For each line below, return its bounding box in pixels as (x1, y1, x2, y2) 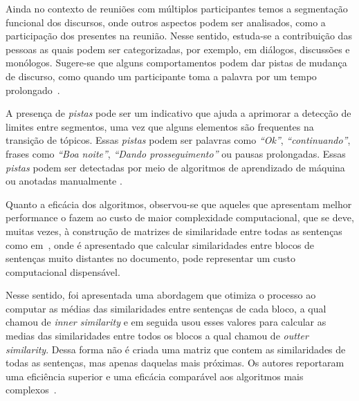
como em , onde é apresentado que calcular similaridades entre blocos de (6, 237, 315, 252)
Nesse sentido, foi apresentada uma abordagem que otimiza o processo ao (6, 288, 316, 302)
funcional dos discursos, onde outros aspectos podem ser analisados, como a (6, 15, 326, 29)
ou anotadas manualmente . (6, 174, 122, 188)
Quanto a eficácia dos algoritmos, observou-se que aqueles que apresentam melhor (6, 196, 352, 211)
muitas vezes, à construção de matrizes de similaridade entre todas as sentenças (6, 223, 342, 238)
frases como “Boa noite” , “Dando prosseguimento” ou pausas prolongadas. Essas (6, 146, 346, 160)
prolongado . (6, 82, 60, 97)
